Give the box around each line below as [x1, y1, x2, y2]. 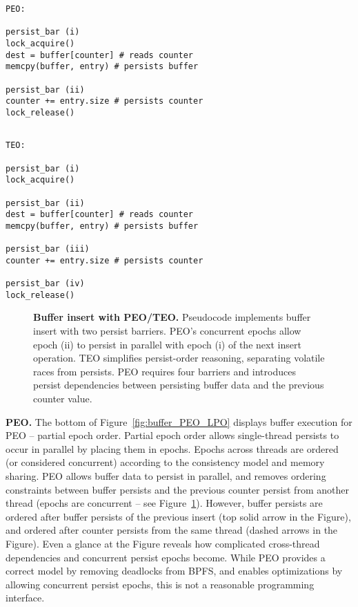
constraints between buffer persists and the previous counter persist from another [6, 482, 349, 496]
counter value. [33, 391, 92, 405]
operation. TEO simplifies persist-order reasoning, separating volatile [33, 351, 325, 365]
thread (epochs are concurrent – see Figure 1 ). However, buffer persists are [6, 496, 323, 510]
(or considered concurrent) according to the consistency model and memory [6, 455, 325, 469]
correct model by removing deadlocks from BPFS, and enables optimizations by [6, 563, 343, 578]
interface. [6, 590, 45, 605]
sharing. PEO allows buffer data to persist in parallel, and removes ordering [6, 468, 326, 483]
